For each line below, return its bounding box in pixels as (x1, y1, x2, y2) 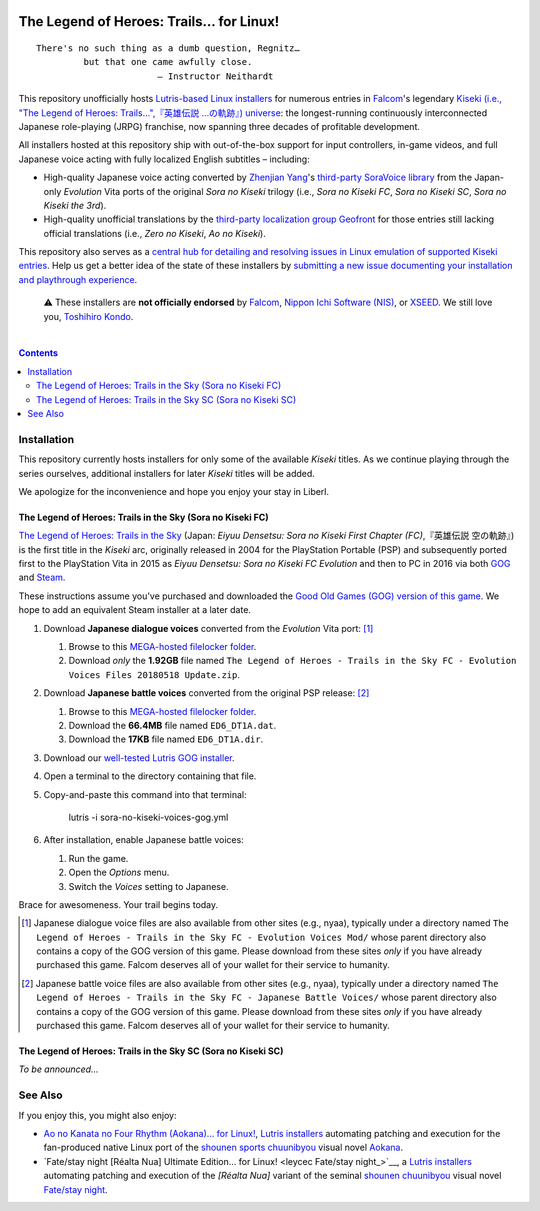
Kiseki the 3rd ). (43, 199, 107, 211)
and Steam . (18, 571, 66, 584)
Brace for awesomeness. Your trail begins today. (18, 898, 219, 910)
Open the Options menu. (68, 866, 170, 879)
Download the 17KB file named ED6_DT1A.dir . (68, 733, 264, 745)
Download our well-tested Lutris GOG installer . (43, 751, 235, 764)
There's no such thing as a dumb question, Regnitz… (36, 43, 300, 54)
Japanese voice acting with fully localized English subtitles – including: (18, 153, 310, 165)
